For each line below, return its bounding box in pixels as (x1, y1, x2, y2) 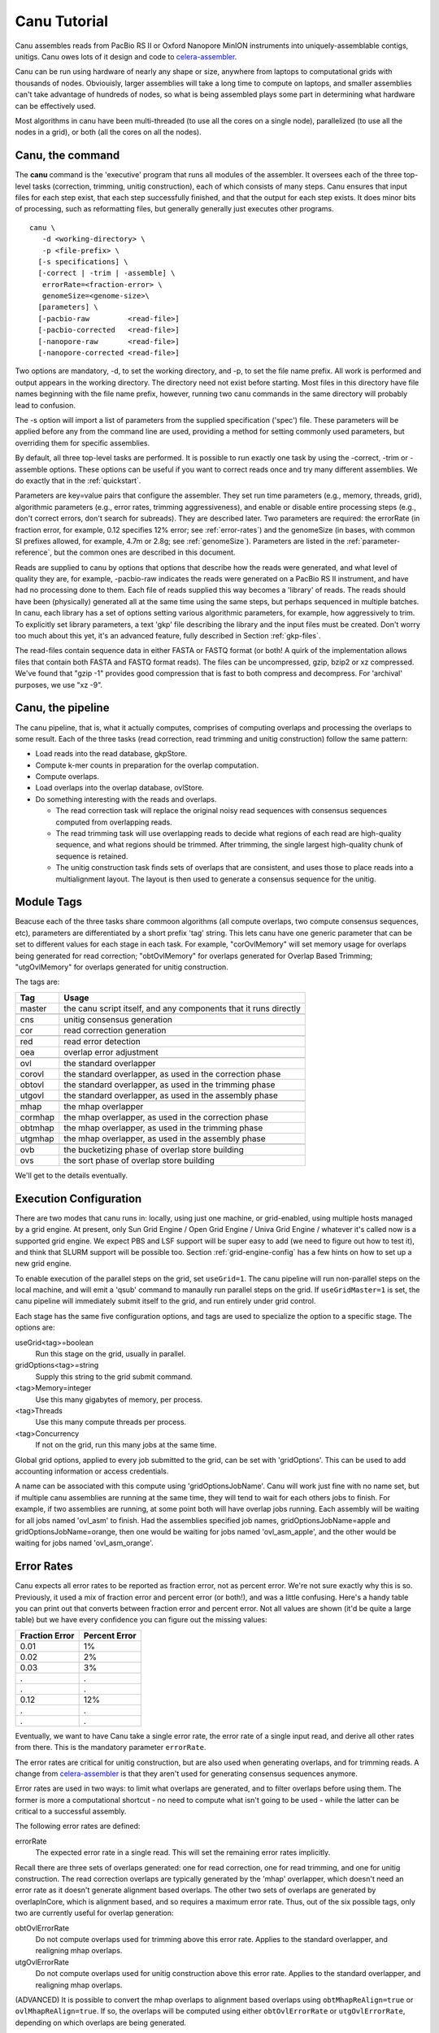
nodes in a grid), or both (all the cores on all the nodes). (15, 127, 202, 137)
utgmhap (20, 1133, 54, 1144)
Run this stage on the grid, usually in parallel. (35, 1349, 186, 1359)
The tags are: (15, 977, 60, 987)
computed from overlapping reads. (55, 817, 172, 827)
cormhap (20, 1111, 54, 1122)
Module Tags (15, 895, 83, 909)
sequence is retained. (55, 851, 128, 861)
